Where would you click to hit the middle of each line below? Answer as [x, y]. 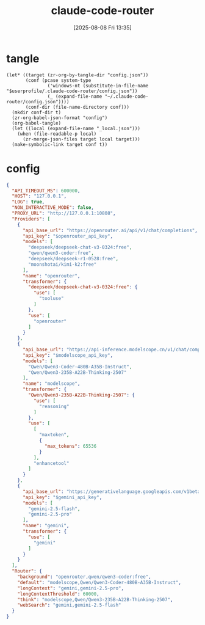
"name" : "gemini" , [46, 526]
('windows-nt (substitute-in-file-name [98, 86]
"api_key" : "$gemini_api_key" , [62, 497]
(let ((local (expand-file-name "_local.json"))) [76, 128]
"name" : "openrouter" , [51, 276]
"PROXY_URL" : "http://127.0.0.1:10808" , [64, 213]
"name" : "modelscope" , [51, 384]
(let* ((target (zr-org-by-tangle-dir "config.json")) [77, 75]
